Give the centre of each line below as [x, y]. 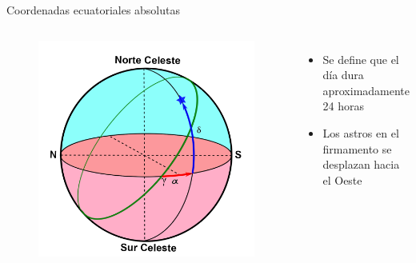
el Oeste [342, 179]
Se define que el [361, 59]
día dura [343, 75]
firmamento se [357, 148]
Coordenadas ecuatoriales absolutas [93, 10]
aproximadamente [366, 90]
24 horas [343, 106]
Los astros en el [361, 132]
